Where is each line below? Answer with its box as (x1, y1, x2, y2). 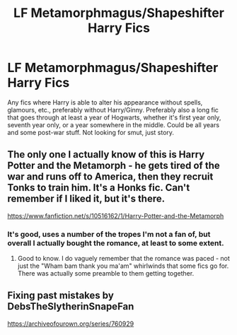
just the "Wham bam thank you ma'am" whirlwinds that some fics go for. (17, 261, 229, 270)
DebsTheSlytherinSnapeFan (7, 300, 134, 312)
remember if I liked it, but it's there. (7, 193, 166, 205)
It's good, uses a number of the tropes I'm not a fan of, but (7, 229, 211, 239)
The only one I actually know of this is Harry (7, 148, 205, 160)
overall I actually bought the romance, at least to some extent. (7, 238, 224, 248)
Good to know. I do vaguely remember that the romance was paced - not (17, 254, 230, 263)
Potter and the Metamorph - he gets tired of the (7, 160, 221, 172)
